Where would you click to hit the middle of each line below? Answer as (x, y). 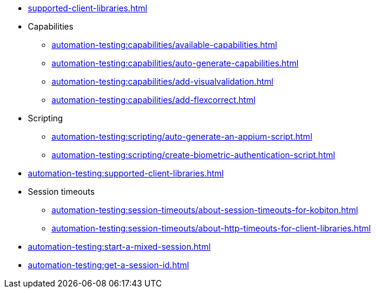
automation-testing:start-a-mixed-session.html (119, 247)
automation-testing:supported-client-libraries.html (126, 173)
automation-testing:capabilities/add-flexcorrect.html (154, 100)
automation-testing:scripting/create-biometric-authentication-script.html (193, 155)
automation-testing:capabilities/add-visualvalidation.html (163, 81)
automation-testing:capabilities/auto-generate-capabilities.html (175, 63)
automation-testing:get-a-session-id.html (109, 265)
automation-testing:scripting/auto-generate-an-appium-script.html (182, 136)
